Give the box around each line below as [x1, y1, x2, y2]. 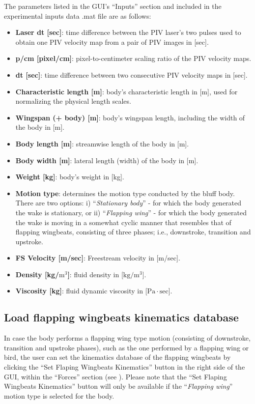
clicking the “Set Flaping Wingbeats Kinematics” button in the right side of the [4, 362, 245, 372]
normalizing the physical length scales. [15, 96, 131, 106]
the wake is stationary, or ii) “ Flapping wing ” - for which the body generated [15, 207, 247, 217]
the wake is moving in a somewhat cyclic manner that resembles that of [15, 217, 231, 227]
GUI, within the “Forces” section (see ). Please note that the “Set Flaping [4, 371, 227, 381]
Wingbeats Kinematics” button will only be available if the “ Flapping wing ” [4, 381, 233, 391]
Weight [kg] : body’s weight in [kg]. [15, 172, 124, 182]
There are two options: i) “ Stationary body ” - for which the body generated [15, 198, 242, 208]
